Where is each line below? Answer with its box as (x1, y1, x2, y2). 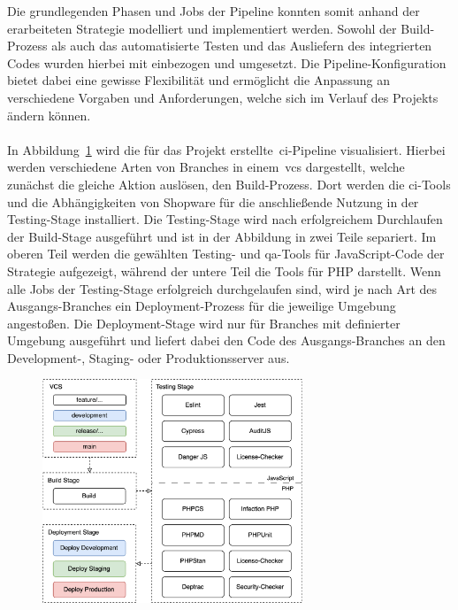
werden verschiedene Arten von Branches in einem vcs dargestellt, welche (7, 158, 405, 176)
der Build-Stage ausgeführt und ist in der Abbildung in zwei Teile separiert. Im (7, 227, 437, 245)
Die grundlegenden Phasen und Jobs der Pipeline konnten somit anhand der (7, 2, 420, 19)
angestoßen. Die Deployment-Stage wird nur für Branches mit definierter (7, 313, 401, 332)
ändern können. (7, 105, 91, 124)
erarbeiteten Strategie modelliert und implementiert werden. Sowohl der (7, 19, 397, 37)
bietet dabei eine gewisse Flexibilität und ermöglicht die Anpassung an (7, 71, 390, 89)
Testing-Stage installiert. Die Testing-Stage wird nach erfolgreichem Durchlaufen (7, 210, 443, 228)
